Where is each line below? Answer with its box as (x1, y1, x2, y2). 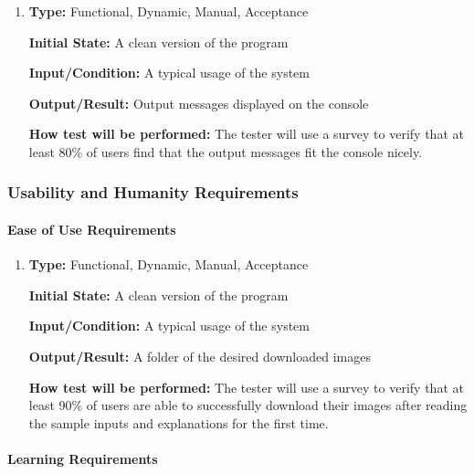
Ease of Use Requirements (7, 220, 176, 238)
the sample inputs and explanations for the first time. (28, 413, 329, 432)
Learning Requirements (7, 448, 158, 468)
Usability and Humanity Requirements (7, 181, 299, 204)
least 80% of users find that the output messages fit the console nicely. (28, 142, 423, 161)
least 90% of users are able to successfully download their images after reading (28, 395, 468, 415)
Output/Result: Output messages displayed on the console (28, 93, 369, 112)
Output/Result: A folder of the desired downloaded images (28, 346, 371, 365)
